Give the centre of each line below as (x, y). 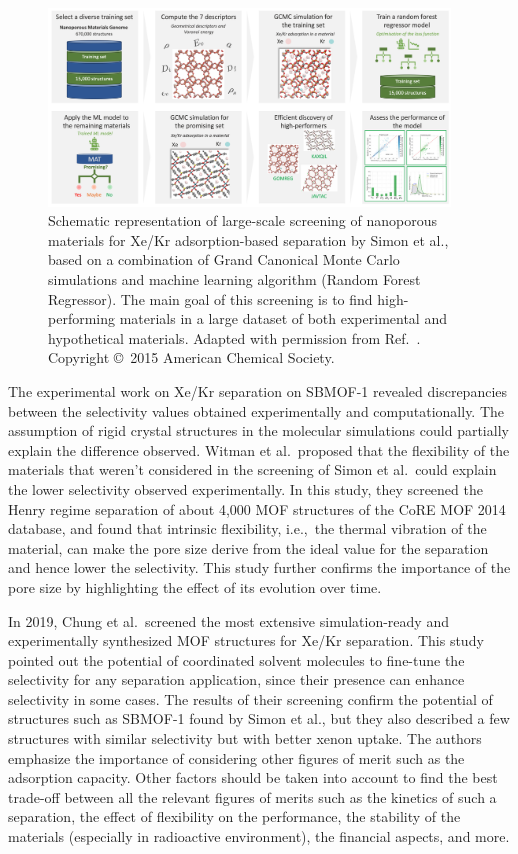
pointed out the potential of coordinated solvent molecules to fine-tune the (236, 659)
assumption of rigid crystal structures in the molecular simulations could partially (258, 430)
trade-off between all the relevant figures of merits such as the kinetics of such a (252, 796)
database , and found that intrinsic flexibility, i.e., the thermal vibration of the (247, 528)
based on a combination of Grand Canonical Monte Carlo (224, 259)
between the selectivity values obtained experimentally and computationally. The (256, 410)
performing (81, 318)
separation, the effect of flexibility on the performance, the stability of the (234, 816)
